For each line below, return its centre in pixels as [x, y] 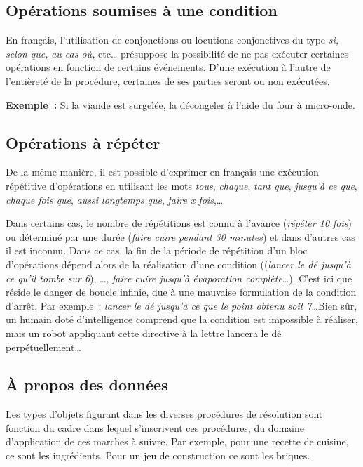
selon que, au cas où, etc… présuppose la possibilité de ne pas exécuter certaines [177, 53]
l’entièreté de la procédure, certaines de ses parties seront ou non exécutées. [168, 80]
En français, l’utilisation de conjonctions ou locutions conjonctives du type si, [172, 40]
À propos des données [87, 384]
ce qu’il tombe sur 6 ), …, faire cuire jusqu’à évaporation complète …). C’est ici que [179, 278]
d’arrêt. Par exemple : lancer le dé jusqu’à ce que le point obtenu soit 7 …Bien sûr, [181, 305]
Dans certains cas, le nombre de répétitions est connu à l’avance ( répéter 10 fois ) [179, 223]
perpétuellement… [43, 347]
